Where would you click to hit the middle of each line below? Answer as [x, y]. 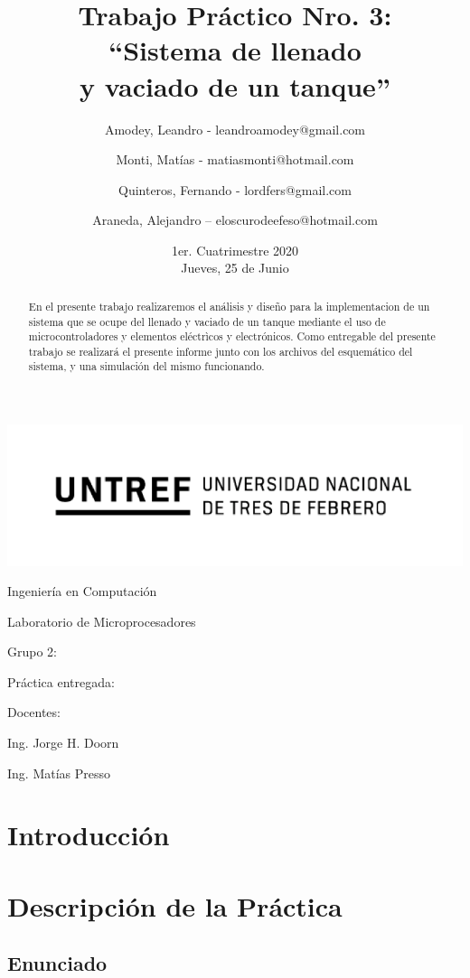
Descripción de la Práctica [175, 905]
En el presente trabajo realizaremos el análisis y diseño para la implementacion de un [229, 306]
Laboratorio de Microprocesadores [102, 621]
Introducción [89, 835]
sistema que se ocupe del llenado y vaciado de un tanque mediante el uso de [207, 321]
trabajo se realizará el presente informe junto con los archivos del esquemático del [221, 351]
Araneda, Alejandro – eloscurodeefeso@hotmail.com [235, 220]
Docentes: [34, 712]
